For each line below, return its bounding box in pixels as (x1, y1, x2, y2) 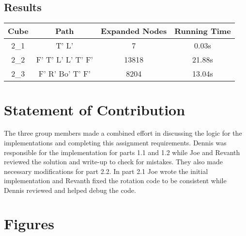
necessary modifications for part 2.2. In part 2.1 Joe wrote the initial (4, 166, 208, 176)
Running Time (174, 25, 231, 37)
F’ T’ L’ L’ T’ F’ (36, 54, 93, 65)
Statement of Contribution (4, 100, 185, 120)
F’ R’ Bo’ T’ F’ (38, 68, 91, 79)
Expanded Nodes (101, 25, 167, 37)
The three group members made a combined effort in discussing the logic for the (4, 128, 242, 138)
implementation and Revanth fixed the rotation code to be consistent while (4, 175, 227, 186)
